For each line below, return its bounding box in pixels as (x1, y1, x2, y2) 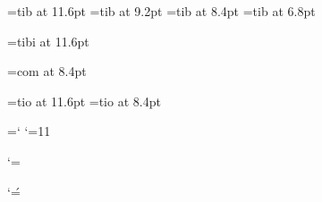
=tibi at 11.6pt (7, 31, 89, 50)
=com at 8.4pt (7, 62, 87, 80)
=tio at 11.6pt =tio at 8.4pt (7, 91, 161, 110)
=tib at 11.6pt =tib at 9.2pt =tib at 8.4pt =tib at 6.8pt (7, 2, 316, 20)
